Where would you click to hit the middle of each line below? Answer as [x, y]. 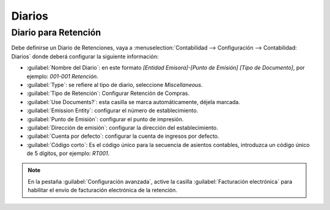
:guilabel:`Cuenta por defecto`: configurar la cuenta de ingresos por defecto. [123, 136]
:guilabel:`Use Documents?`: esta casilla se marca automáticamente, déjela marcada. [134, 102]
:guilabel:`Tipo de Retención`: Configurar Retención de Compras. [108, 93]
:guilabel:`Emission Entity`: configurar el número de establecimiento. [112, 111]
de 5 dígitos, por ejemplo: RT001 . [68, 154]
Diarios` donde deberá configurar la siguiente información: [85, 56]
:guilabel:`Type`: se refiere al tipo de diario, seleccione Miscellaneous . [115, 84]
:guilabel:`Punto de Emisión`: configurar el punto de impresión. [105, 119]
